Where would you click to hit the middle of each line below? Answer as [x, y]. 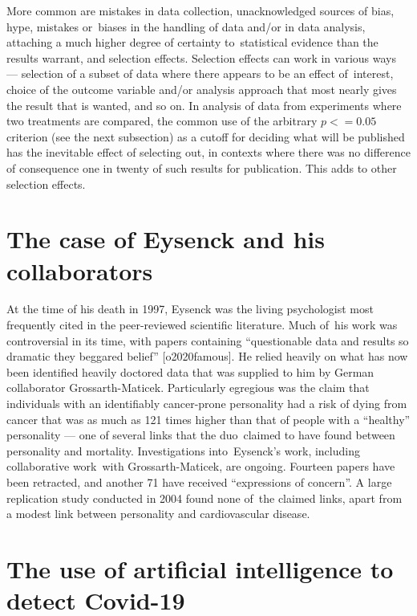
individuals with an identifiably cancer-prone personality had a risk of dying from [207, 403]
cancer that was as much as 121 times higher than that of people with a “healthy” [208, 419]
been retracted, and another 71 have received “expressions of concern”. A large [199, 481]
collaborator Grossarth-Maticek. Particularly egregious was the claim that [188, 388]
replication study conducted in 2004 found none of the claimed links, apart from [204, 498]
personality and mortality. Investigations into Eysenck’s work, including [183, 450]
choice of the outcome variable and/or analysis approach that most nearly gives [202, 89]
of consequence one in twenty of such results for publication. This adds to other [202, 167]
